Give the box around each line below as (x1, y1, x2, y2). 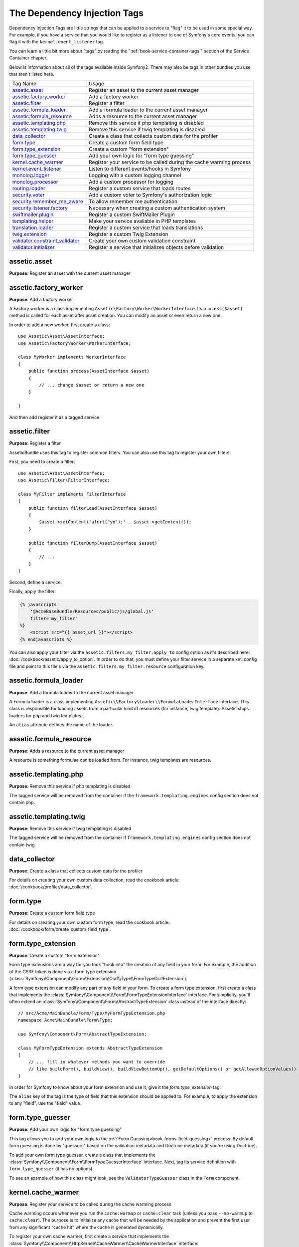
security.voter (12, 192, 45, 199)
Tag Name (12, 80, 37, 87)
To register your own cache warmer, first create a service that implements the (9, 1234, 169, 1240)
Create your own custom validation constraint (89, 237, 196, 244)
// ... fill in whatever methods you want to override (28, 1059, 165, 1065)
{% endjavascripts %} (19, 636, 73, 642)
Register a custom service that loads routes (89, 185, 191, 192)
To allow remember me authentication (89, 198, 178, 205)
